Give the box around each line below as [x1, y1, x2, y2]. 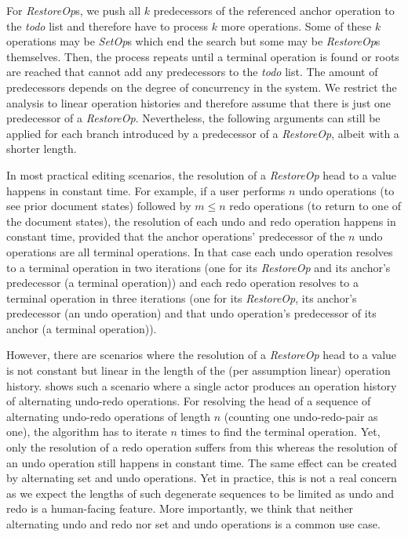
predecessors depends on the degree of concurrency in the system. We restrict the [6, 78, 397, 95]
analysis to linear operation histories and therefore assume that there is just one [6, 94, 392, 111]
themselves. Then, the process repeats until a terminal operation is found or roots [6, 48, 399, 64]
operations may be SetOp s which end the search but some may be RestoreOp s [6, 33, 381, 49]
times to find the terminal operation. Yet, [180, 423, 381, 440]
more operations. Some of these [220, 17, 372, 34]
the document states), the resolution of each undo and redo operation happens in [6, 212, 396, 229]
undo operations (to [299, 182, 395, 198]
